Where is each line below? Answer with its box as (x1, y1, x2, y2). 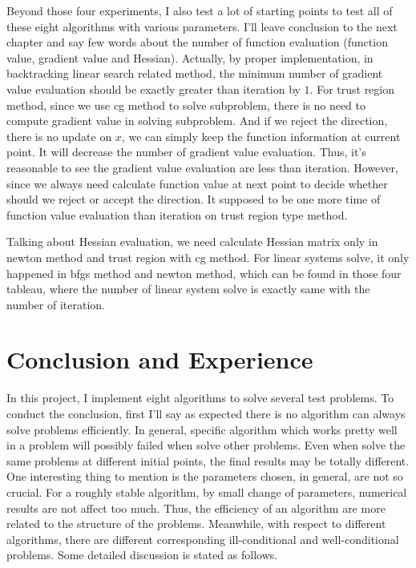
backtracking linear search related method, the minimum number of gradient (6, 65, 383, 82)
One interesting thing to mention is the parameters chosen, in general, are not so (6, 468, 403, 485)
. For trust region (309, 80, 395, 97)
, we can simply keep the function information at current (121, 127, 401, 144)
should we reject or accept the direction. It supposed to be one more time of (6, 191, 381, 207)
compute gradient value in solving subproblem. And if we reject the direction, (6, 112, 388, 129)
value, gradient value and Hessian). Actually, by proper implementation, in (6, 49, 374, 66)
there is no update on (6, 127, 112, 144)
